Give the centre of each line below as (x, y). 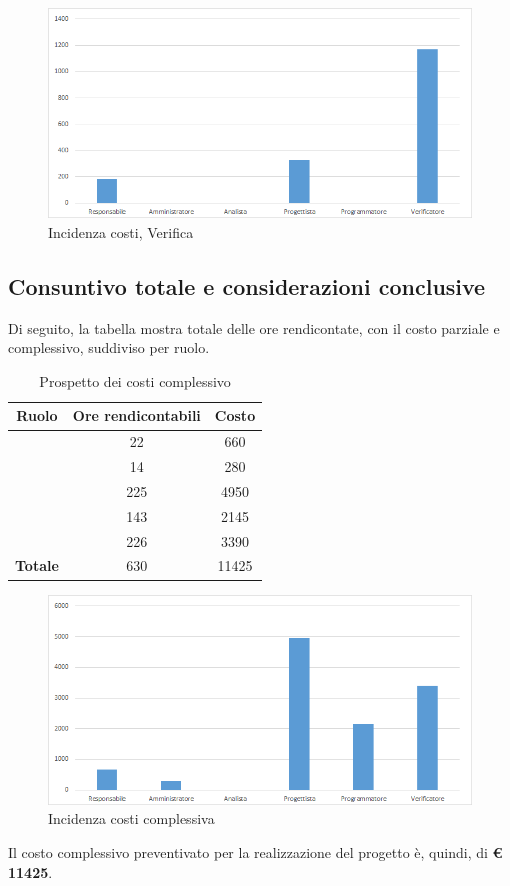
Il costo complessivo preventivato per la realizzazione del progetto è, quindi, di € (255, 852)
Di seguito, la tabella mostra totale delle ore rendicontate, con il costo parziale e (254, 327)
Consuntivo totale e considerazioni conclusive (247, 285)
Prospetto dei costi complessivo (135, 380)
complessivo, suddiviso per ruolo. (109, 347)
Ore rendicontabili (136, 415)
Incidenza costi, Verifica (121, 231)
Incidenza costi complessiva (131, 818)
